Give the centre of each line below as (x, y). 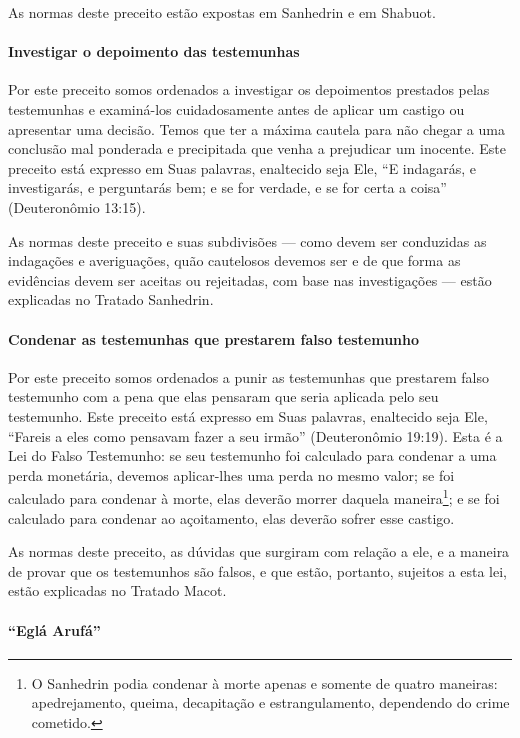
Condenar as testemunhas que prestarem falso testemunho (214, 338)
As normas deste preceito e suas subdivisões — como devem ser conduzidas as (247, 240)
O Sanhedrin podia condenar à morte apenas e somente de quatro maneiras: (264, 682)
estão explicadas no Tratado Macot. (117, 590)
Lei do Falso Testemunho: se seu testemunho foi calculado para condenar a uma (252, 455)
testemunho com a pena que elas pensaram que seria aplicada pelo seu (223, 396)
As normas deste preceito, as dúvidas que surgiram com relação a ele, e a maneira (259, 551)
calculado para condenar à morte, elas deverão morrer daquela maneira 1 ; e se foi (254, 496)
